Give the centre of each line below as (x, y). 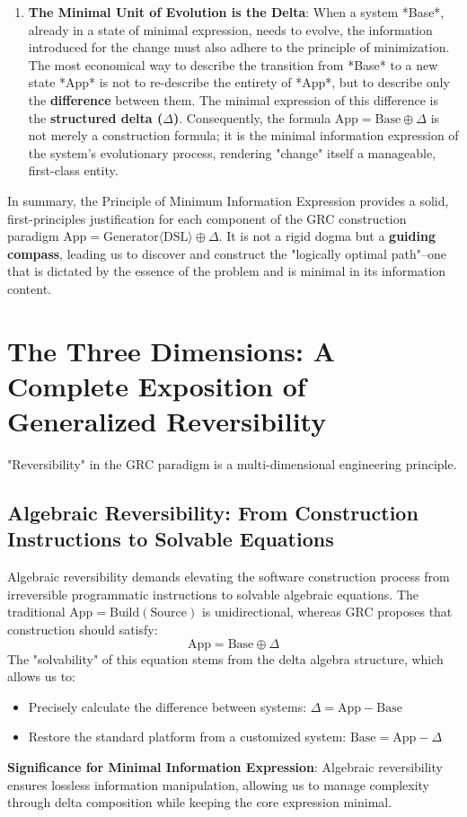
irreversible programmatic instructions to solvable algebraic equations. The (213, 594)
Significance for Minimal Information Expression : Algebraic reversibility (225, 766)
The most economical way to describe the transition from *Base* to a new (233, 64)
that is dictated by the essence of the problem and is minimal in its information (227, 271)
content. (29, 288)
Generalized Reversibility (167, 421)
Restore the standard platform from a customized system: (187, 737)
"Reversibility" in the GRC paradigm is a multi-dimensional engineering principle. (232, 464)
